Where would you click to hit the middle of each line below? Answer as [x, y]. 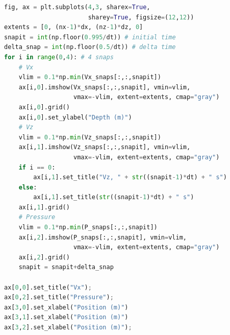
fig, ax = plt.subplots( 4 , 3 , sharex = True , [77, 7]
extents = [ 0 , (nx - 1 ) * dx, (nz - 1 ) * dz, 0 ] [74, 27]
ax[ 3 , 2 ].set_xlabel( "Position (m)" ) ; [68, 327]
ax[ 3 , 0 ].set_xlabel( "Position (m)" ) [66, 307]
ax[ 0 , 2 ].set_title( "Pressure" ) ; [59, 297]
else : [28, 187]
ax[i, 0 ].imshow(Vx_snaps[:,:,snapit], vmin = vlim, [105, 87]
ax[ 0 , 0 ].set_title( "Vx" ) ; [48, 287]
